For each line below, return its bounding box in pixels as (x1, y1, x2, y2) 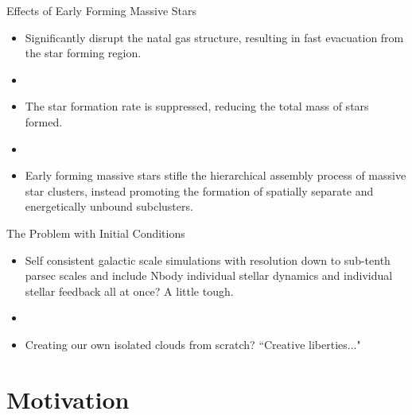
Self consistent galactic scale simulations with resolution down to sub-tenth (25, 251, 391, 268)
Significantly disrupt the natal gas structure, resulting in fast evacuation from (25, 29, 404, 45)
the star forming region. (25, 45, 142, 61)
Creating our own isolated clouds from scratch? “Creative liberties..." (25, 335, 361, 352)
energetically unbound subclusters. (25, 198, 193, 215)
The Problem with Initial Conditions (6, 224, 185, 241)
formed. (25, 113, 63, 130)
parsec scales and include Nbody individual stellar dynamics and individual (25, 267, 393, 284)
